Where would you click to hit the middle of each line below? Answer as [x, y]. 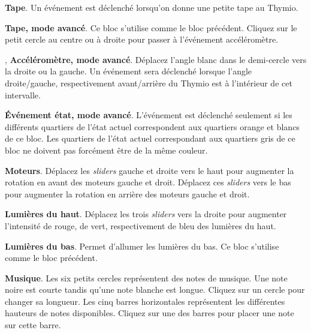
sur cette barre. [33, 325]
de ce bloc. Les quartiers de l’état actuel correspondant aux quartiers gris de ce [150, 138]
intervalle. [23, 94]
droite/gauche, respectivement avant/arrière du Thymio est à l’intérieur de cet [149, 82]
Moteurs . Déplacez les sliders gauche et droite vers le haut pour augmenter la [150, 170]
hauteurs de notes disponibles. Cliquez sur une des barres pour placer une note [150, 313]
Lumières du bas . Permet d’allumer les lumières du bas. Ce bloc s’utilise [142, 246]
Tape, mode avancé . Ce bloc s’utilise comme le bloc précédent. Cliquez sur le [151, 27]
